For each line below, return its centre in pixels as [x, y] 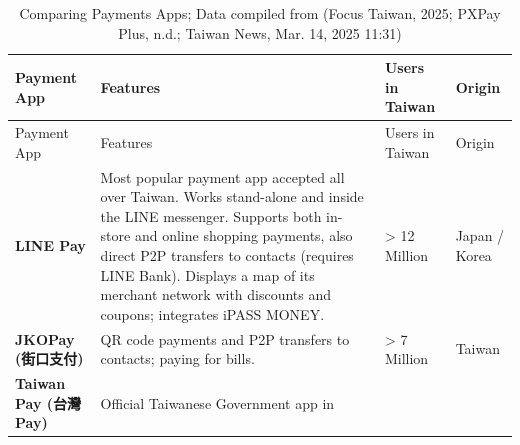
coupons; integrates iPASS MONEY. [212, 313]
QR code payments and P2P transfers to [225, 338]
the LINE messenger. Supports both [211, 215]
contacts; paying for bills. [177, 358]
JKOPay [45, 338]
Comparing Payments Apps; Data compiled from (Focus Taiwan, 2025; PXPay [260, 13]
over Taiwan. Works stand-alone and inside [232, 196]
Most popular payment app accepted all [222, 176]
